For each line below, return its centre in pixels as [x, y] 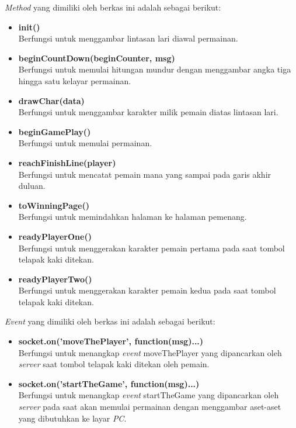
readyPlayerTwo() [55, 279]
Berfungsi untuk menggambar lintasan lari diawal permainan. [128, 38]
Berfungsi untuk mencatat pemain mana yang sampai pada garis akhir [145, 174]
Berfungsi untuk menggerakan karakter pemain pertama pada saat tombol [152, 248]
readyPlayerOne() [55, 236]
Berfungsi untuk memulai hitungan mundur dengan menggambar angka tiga [155, 69]
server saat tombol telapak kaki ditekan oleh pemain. [114, 364]
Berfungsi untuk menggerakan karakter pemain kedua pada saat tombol [147, 290]
